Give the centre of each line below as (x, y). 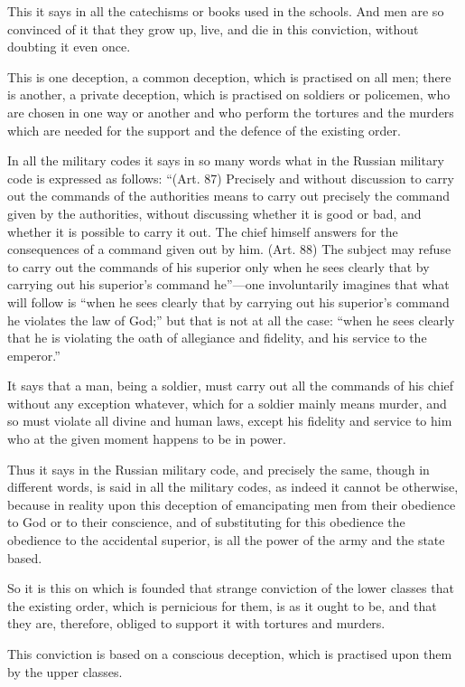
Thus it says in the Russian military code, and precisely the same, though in (219, 469)
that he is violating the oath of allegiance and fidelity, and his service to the (217, 338)
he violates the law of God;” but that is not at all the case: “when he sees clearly (231, 320)
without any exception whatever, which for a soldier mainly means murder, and (227, 403)
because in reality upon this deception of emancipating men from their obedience (232, 504)
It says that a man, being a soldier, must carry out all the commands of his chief (231, 386)
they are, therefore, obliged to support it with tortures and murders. (196, 623)
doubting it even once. (69, 47)
